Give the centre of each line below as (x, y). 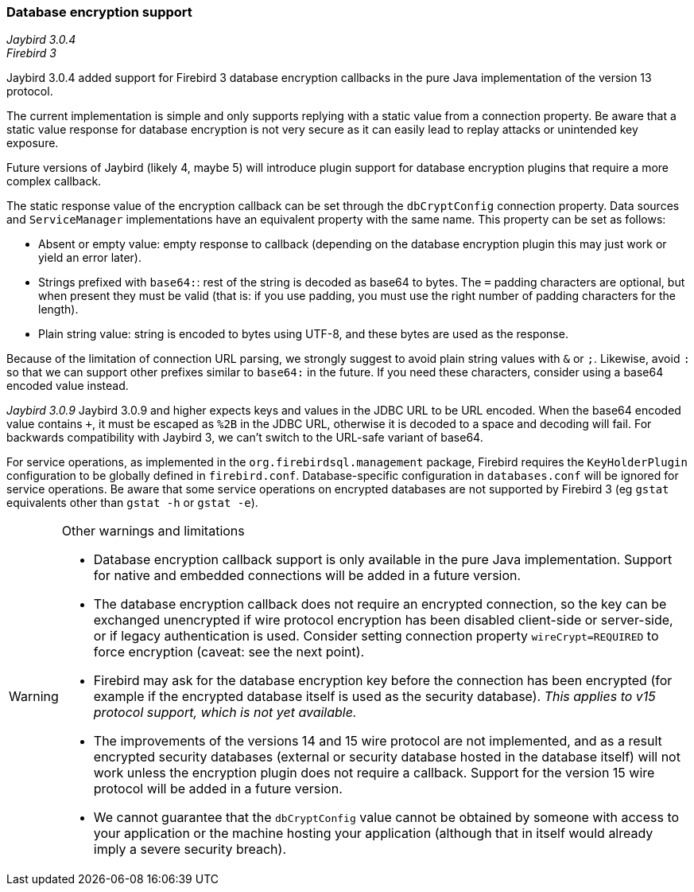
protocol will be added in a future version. (218, 789)
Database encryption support (99, 12)
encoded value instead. (68, 386)
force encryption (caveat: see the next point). (229, 652)
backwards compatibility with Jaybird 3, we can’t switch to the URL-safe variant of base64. (245, 438)
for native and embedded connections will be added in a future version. (307, 576)
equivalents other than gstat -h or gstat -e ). (132, 503)
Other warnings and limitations (153, 531)
